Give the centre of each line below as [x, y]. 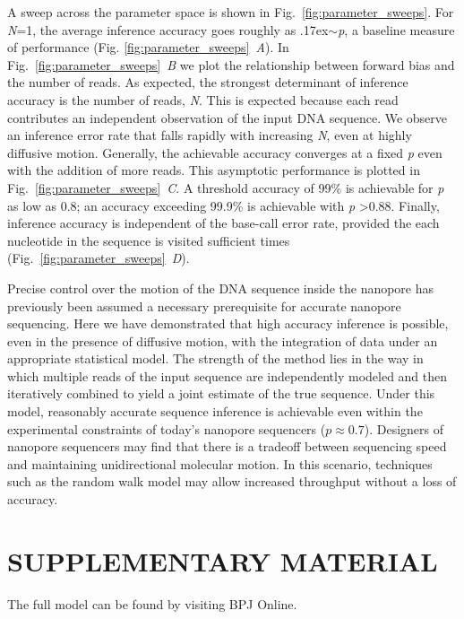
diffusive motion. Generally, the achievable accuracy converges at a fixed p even [225, 152]
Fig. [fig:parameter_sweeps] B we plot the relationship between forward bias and [231, 64]
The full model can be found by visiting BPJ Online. [152, 603]
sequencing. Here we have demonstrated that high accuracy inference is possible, [228, 323]
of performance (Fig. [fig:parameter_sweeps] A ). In [148, 47]
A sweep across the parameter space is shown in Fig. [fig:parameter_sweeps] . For [231, 12]
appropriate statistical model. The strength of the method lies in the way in [215, 358]
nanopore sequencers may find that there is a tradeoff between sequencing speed [227, 446]
